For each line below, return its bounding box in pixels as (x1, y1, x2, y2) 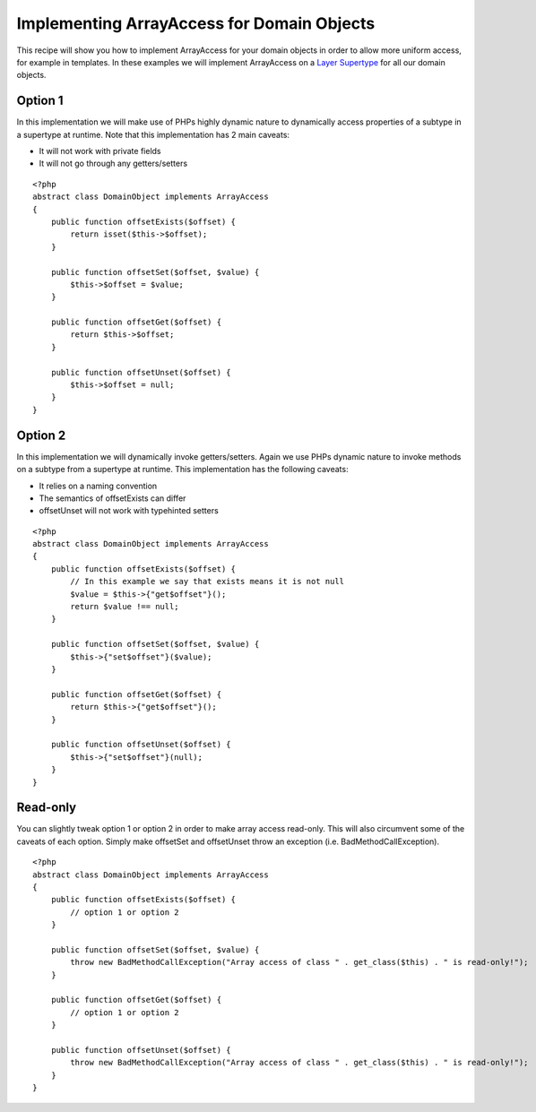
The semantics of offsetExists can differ (39, 493, 186, 504)
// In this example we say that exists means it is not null (70, 576, 345, 587)
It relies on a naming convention (39, 480, 158, 491)
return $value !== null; (70, 601, 179, 612)
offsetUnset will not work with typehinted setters (39, 505, 219, 516)
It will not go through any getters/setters (39, 158, 188, 169)
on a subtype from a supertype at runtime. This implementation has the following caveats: (16, 464, 349, 475)
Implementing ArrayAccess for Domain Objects (16, 13, 376, 33)
